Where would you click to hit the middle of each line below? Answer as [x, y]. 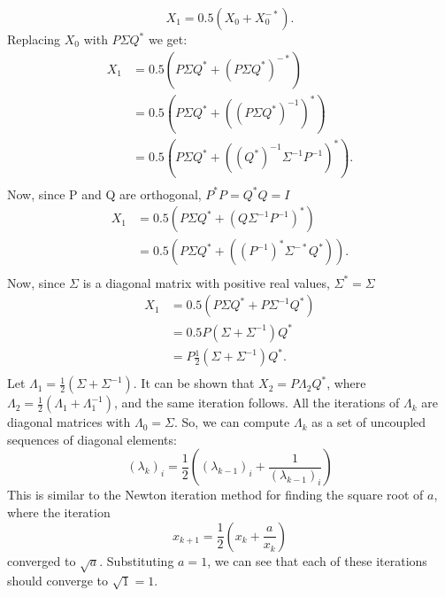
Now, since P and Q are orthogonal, [104, 194]
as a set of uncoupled [369, 422]
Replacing [34, 39]
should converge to [58, 581]
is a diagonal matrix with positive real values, [206, 282]
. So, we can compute [232, 422]
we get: [168, 39]
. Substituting [137, 560]
